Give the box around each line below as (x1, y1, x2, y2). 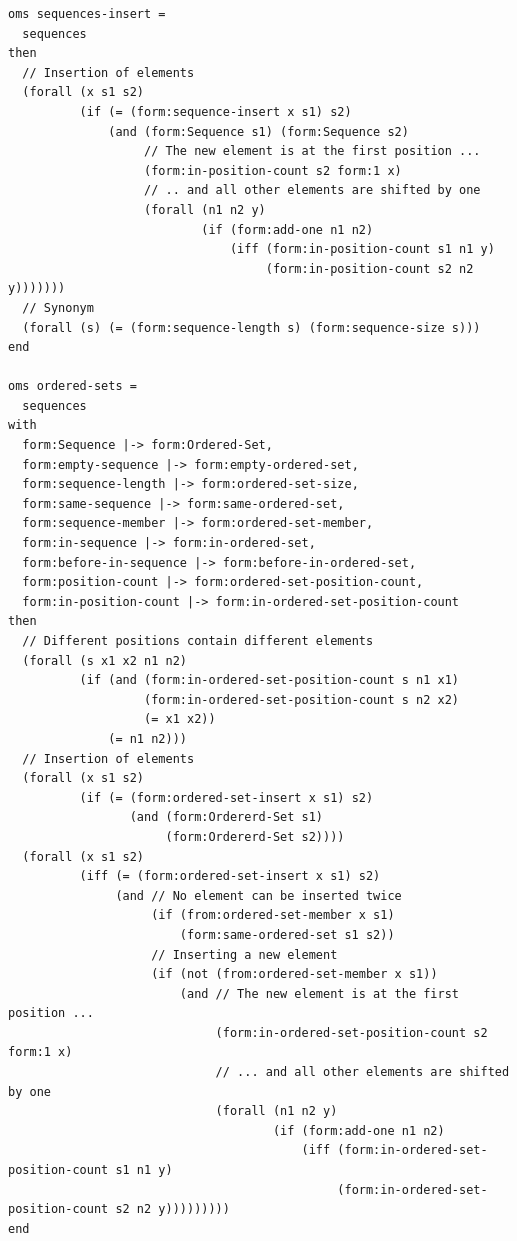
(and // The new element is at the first (179, 986, 460, 1001)
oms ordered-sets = (8, 379, 137, 394)
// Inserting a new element (151, 947, 338, 962)
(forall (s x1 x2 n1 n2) (22, 653, 187, 668)
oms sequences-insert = (8, 7, 166, 21)
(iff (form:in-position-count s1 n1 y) (229, 242, 495, 257)
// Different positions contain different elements (22, 634, 374, 648)
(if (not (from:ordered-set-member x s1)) (151, 967, 438, 982)
